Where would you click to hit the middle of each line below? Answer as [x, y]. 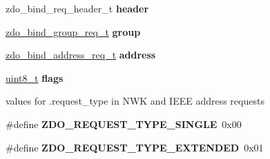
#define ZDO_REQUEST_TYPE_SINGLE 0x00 [124, 124]
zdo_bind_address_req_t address [81, 55]
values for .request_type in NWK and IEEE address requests [135, 101]
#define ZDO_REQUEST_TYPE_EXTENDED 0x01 [135, 147]
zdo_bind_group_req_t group [73, 31]
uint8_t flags [35, 77]
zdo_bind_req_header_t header [77, 8]
